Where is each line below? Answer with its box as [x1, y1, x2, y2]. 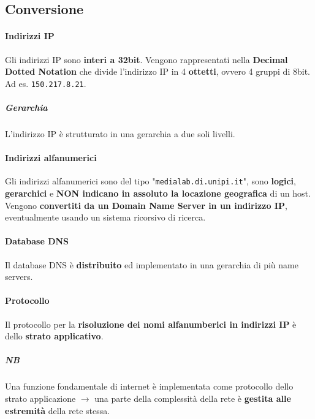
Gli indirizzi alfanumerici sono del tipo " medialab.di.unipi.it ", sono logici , [5, 175, 296, 187]
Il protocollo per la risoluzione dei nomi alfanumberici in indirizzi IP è [5, 317, 297, 330]
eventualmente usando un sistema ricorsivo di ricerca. [5, 211, 206, 224]
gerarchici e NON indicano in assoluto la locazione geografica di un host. [5, 187, 311, 200]
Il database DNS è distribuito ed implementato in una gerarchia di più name [5, 258, 298, 271]
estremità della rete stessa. [5, 404, 110, 417]
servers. [5, 270, 33, 283]
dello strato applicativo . [5, 330, 104, 342]
